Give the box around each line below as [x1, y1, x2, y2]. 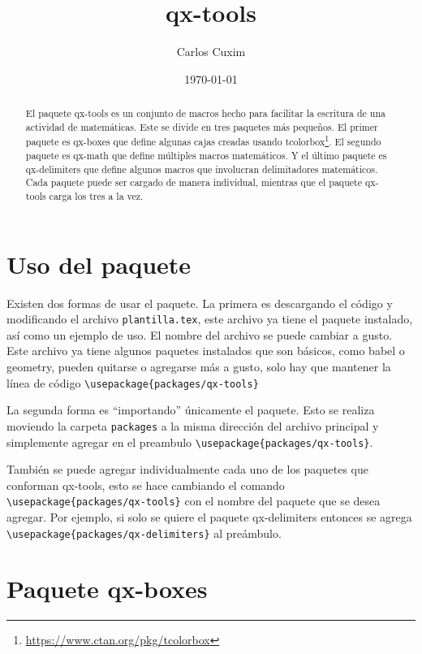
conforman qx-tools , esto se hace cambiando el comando [6, 476, 285, 493]
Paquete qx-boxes [6, 572, 208, 605]
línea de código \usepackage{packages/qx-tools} [6, 374, 259, 391]
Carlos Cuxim [176, 43, 246, 60]
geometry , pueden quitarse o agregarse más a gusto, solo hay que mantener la [6, 358, 391, 375]
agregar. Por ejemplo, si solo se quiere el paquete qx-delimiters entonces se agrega [6, 509, 412, 526]
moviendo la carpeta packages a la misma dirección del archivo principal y [6, 417, 379, 434]
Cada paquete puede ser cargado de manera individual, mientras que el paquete [25, 175, 362, 189]
